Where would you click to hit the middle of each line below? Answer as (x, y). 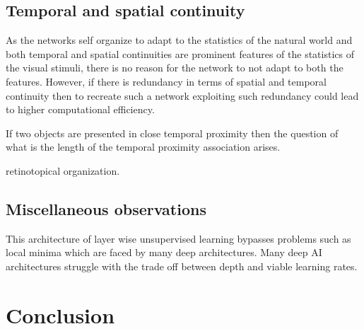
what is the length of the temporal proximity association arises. (143, 147)
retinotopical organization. (63, 170)
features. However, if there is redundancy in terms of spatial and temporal (166, 81)
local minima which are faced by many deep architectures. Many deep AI (164, 252)
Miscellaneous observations (106, 208)
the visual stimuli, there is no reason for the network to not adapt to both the (175, 68)
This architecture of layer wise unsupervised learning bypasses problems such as (178, 238)
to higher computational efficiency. (80, 109)
